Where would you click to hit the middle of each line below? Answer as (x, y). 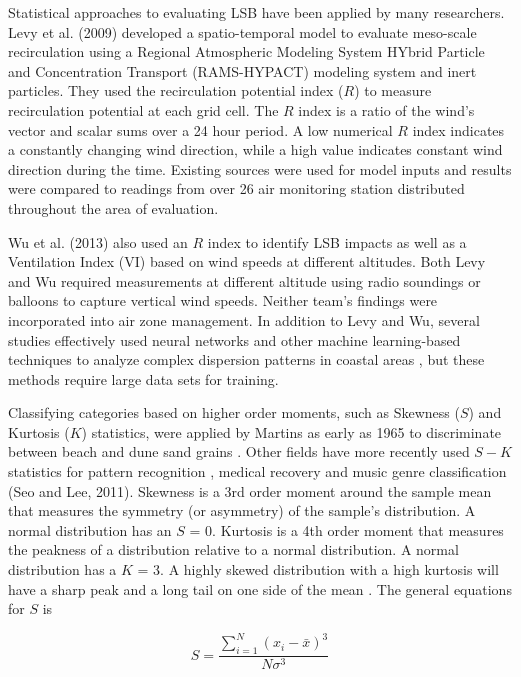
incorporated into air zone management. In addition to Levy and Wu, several (244, 319)
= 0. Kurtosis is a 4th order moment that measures (346, 529)
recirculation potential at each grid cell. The (143, 109)
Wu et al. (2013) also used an (98, 241)
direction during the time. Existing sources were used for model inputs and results (260, 168)
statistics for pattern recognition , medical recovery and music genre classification (257, 471)
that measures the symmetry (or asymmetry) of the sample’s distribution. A (242, 510)
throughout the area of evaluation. (113, 207)
